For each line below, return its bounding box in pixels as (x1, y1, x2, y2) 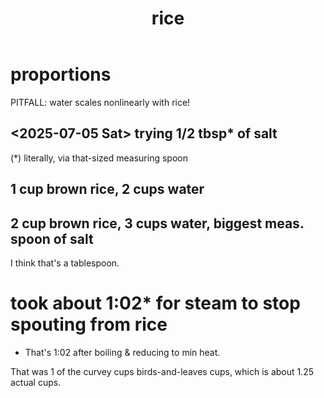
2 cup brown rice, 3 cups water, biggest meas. (10, 215, 305, 232)
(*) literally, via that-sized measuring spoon (10, 152, 188, 164)
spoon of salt (10, 230, 94, 247)
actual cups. (10, 376, 62, 388)
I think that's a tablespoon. (10, 257, 120, 269)
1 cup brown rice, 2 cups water (10, 181, 205, 198)
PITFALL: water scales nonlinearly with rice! (10, 96, 191, 108)
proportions (10, 63, 112, 86)
